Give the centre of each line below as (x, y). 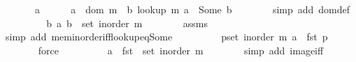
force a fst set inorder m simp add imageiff (181, 50)
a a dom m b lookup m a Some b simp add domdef (192, 9)
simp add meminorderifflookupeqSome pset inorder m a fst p (166, 37)
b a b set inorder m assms (127, 23)
